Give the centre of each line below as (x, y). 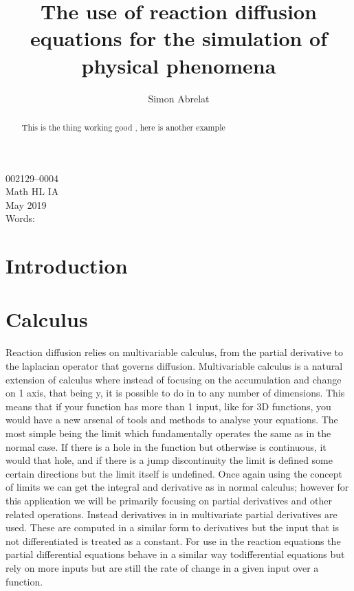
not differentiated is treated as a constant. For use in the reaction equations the (173, 540)
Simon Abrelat (179, 98)
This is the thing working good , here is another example (123, 127)
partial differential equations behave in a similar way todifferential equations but (175, 554)
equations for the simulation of (179, 38)
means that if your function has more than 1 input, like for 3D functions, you (168, 406)
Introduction (67, 266)
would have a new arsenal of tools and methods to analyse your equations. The (172, 420)
